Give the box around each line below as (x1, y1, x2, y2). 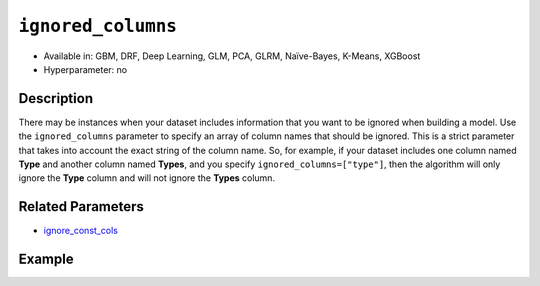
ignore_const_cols (43, 225, 119, 237)
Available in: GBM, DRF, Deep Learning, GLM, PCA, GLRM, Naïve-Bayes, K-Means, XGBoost (43, 50, 421, 62)
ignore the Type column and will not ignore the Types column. (18, 172, 275, 184)
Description (18, 90, 94, 107)
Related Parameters (18, 198, 145, 215)
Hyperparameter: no (43, 63, 128, 75)
